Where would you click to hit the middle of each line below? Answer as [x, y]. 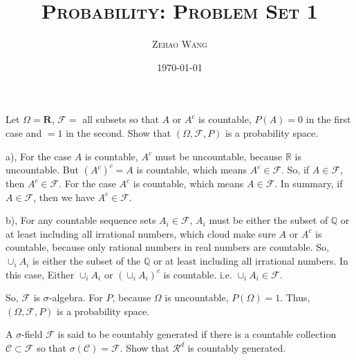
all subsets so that [121, 119]
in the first [328, 119]
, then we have [64, 197]
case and [24, 132]
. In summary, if [309, 183]
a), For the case [39, 156]
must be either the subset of [269, 220]
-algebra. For [76, 297]
